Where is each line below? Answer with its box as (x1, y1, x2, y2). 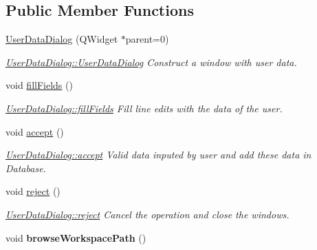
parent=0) (125, 32, 169, 46)
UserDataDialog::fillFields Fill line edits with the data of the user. (6, 101, 283, 115)
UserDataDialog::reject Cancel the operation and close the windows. (6, 207, 289, 221)
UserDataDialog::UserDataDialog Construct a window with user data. (6, 54, 297, 69)
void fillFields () (6, 78, 73, 92)
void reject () (6, 184, 61, 198)
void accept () (6, 124, 64, 138)
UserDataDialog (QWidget (6, 32, 118, 46)
